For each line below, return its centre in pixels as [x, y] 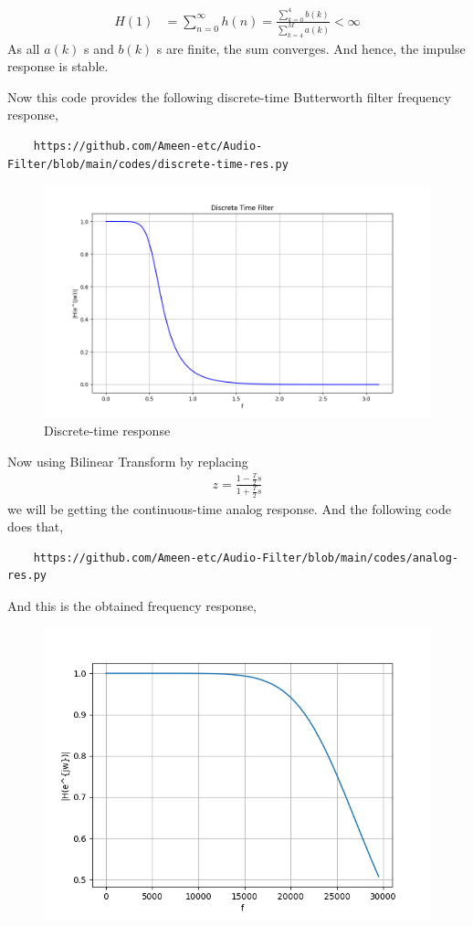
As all [24, 48]
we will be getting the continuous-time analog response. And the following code [229, 508]
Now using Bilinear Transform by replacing [128, 461]
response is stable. [58, 66]
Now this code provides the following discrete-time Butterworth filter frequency [229, 96]
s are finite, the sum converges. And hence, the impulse [311, 48]
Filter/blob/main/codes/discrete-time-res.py [148, 164]
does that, [36, 526]
